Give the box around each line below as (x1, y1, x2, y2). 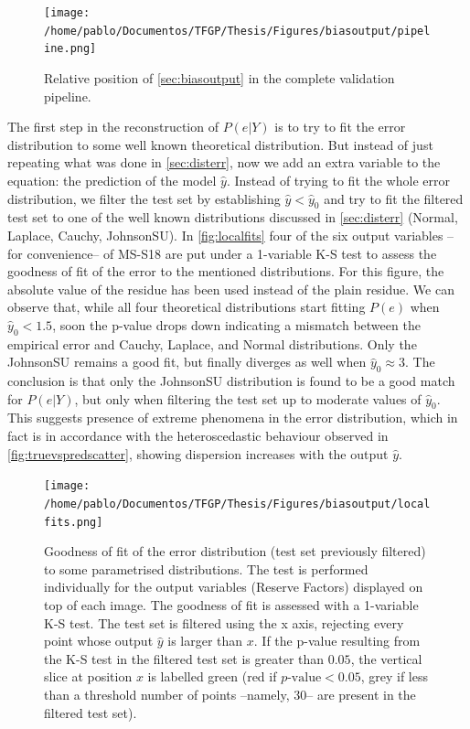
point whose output (44, 631, 154, 650)
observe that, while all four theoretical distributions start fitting (7, 297, 366, 316)
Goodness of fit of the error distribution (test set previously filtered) (44, 541, 426, 561)
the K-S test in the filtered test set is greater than (44, 649, 325, 668)
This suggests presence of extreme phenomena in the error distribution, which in (7, 408, 458, 427)
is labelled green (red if (147, 667, 277, 686)
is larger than (167, 631, 243, 650)
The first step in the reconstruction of (7, 117, 219, 136)
